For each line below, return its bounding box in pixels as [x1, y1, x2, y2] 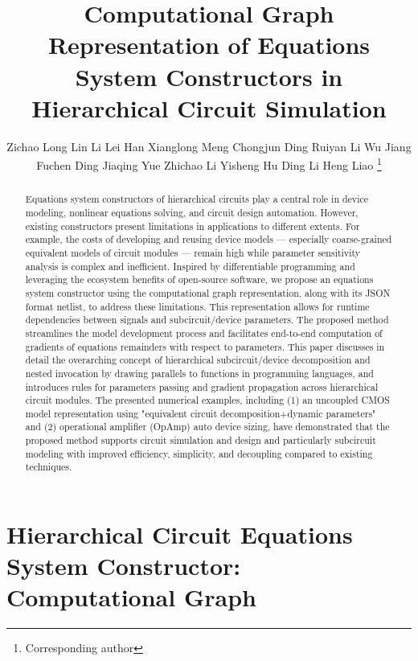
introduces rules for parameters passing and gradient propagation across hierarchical [25, 380, 379, 393]
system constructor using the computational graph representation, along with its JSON [25, 285, 391, 299]
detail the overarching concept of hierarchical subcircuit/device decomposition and [25, 353, 371, 367]
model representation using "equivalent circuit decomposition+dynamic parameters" [25, 406, 376, 420]
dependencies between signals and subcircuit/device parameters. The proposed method [25, 313, 389, 326]
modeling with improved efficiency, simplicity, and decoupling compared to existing [25, 446, 373, 460]
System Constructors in [75, 60, 343, 92]
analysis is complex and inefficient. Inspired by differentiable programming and [25, 259, 355, 273]
